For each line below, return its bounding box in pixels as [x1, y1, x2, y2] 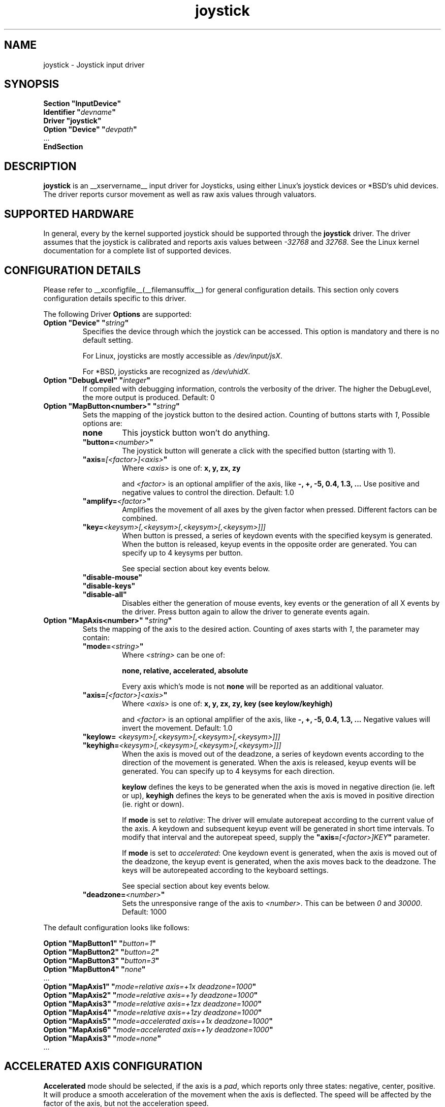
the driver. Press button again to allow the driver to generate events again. [122, 607, 370, 616]
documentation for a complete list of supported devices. [43, 246, 232, 255]
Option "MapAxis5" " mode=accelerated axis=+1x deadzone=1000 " [43, 1016, 273, 1025]
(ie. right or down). [122, 799, 184, 808]
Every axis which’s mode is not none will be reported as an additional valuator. [122, 681, 384, 691]
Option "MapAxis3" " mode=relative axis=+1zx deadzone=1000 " [43, 999, 262, 1008]
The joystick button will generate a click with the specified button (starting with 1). [122, 446, 396, 455]
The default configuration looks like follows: [43, 923, 189, 932]
